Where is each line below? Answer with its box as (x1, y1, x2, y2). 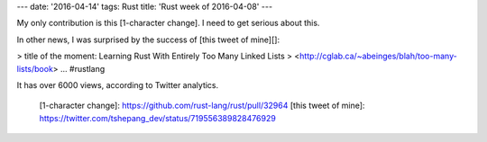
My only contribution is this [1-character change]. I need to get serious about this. (16, 18, 320, 29)
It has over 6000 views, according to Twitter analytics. (16, 79, 219, 90)
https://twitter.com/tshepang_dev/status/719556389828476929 (39, 112, 277, 123)
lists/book (16, 63, 54, 74)
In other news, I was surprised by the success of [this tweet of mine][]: (16, 34, 280, 45)
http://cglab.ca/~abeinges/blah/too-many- (299, 50, 457, 62)
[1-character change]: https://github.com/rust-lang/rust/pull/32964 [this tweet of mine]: (39, 100, 365, 111)
